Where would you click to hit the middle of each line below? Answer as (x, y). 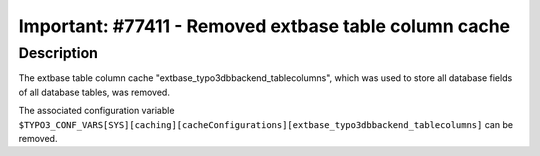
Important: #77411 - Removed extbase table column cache (264, 26)
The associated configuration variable (96, 111)
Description (58, 53)
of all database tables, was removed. (94, 92)
